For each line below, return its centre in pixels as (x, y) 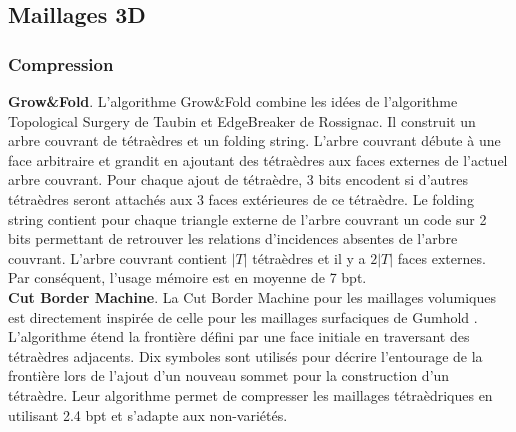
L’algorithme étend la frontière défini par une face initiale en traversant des (239, 336)
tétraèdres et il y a (309, 257)
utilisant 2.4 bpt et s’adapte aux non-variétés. (148, 414)
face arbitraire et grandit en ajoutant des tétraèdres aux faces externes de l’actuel (258, 159)
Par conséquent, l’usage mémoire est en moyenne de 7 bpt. (187, 277)
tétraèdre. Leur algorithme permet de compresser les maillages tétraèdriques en (250, 394)
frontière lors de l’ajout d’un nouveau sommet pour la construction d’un (229, 375)
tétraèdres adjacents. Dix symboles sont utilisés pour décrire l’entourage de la (245, 355)
